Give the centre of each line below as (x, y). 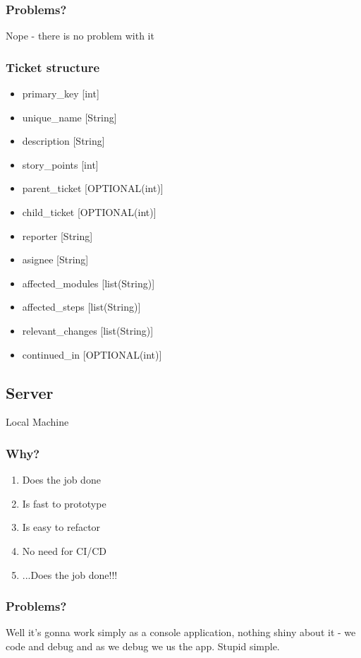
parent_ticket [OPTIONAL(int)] (93, 188)
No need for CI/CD (65, 550)
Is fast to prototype (64, 503)
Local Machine (37, 422)
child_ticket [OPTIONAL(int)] (89, 212)
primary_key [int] (61, 94)
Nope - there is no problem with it (80, 36)
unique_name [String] (69, 117)
